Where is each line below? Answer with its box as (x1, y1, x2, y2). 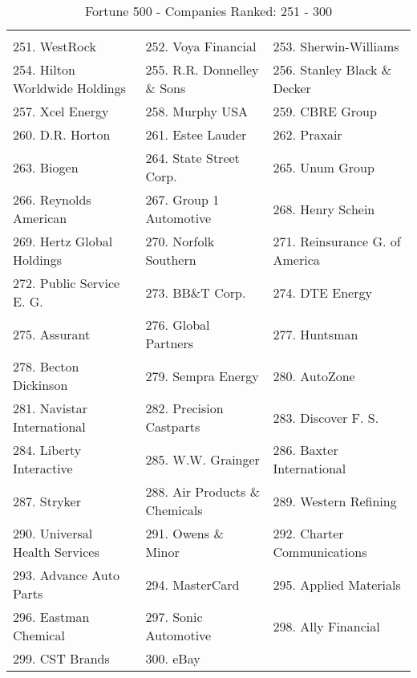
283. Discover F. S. (273, 408, 379, 427)
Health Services (13, 542, 99, 561)
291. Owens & (145, 524, 224, 542)
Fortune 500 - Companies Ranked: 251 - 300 (84, 2, 333, 20)
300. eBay (145, 649, 200, 668)
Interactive (13, 459, 73, 477)
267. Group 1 (145, 190, 220, 209)
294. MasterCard (145, 574, 240, 594)
